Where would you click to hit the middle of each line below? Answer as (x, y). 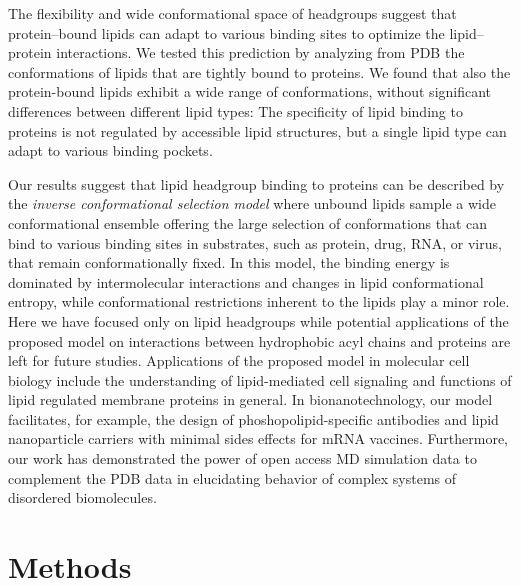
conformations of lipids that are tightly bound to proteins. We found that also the (259, 71)
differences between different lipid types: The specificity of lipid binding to (235, 110)
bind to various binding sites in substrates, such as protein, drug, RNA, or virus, (255, 242)
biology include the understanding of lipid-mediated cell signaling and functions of (260, 379)
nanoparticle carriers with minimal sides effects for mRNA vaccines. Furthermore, (258, 438)
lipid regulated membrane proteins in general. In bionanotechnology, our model (250, 399)
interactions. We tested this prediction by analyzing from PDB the (260, 52)
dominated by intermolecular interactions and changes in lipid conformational (246, 281)
